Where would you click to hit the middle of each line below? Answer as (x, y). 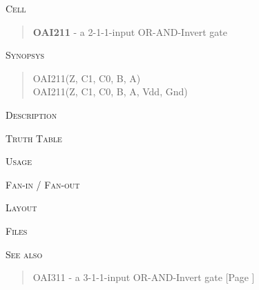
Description (31, 114)
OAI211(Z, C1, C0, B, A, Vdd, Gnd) (110, 91)
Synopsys (25, 55)
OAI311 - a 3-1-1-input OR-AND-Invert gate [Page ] (144, 277)
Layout (21, 207)
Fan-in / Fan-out (43, 184)
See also (24, 254)
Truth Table (34, 138)
